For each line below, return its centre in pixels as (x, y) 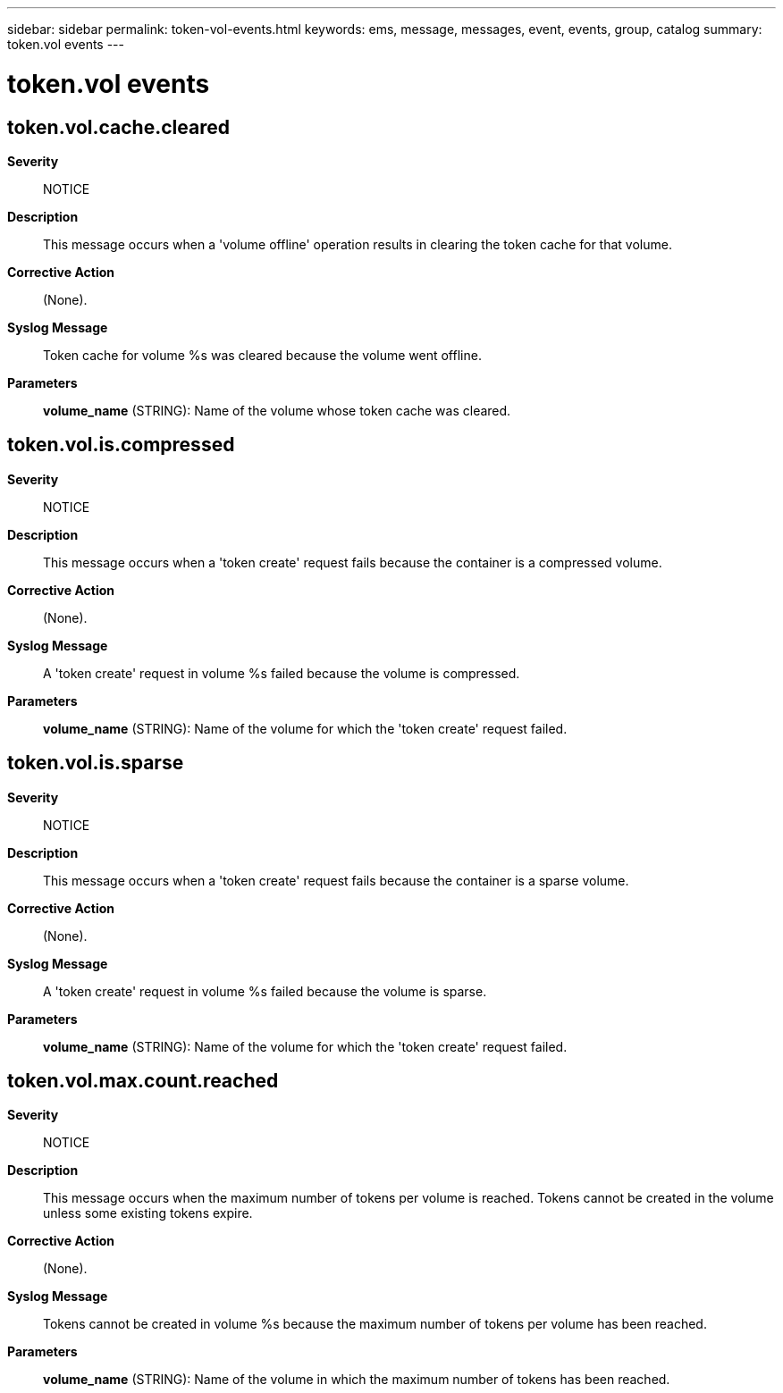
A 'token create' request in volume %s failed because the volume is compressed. (282, 673)
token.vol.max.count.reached (143, 1081)
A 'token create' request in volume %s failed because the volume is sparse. (265, 991)
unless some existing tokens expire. (148, 1213)
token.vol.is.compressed (121, 445)
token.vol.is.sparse (96, 763)
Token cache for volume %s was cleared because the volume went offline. (262, 355)
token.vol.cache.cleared (118, 127)
